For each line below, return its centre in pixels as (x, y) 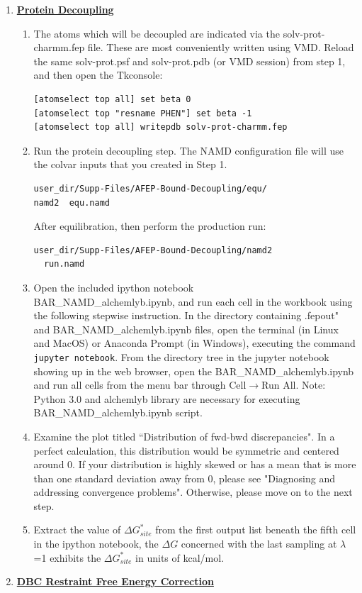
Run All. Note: (294, 385)
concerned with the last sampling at (259, 544)
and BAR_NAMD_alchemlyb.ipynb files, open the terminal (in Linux (186, 329)
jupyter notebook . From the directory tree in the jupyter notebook (181, 356)
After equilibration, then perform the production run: (150, 226)
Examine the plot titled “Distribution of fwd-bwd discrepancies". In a (184, 436)
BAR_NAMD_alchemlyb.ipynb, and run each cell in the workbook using (193, 301)
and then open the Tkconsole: (98, 75)
